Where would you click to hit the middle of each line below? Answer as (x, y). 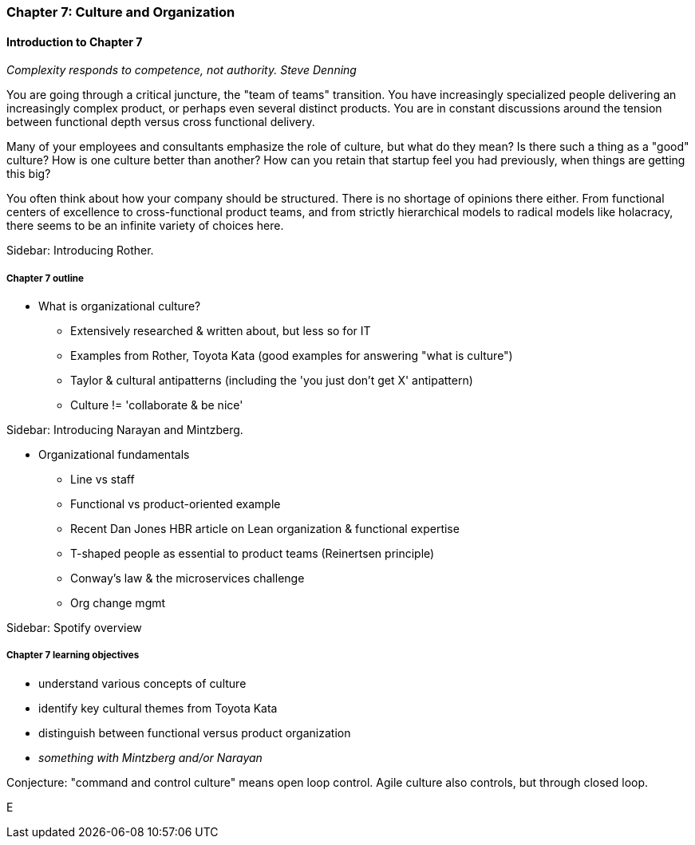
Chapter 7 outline (45, 278)
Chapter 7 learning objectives (73, 655)
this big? (29, 174)
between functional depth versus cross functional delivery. (161, 122)
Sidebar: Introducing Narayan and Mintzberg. (125, 430)
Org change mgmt (118, 603)
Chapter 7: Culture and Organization (121, 12)
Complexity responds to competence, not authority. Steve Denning (182, 70)
